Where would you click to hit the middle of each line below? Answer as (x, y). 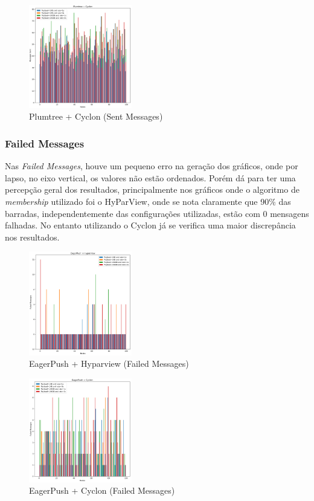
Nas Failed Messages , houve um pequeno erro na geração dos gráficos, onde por (152, 166)
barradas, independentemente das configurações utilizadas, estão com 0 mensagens (157, 213)
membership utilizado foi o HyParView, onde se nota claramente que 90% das (148, 201)
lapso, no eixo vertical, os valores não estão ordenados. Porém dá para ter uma (150, 177)
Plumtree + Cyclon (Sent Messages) (96, 116)
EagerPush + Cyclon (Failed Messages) (102, 490)
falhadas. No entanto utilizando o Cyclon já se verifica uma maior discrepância (150, 225)
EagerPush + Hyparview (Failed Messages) (109, 364)
